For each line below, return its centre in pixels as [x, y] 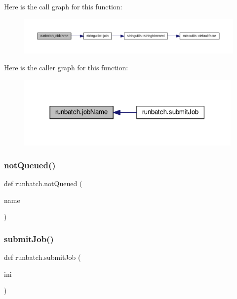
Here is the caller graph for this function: [66, 67]
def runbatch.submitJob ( [42, 257]
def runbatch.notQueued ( [43, 183]
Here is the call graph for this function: [63, 6]
